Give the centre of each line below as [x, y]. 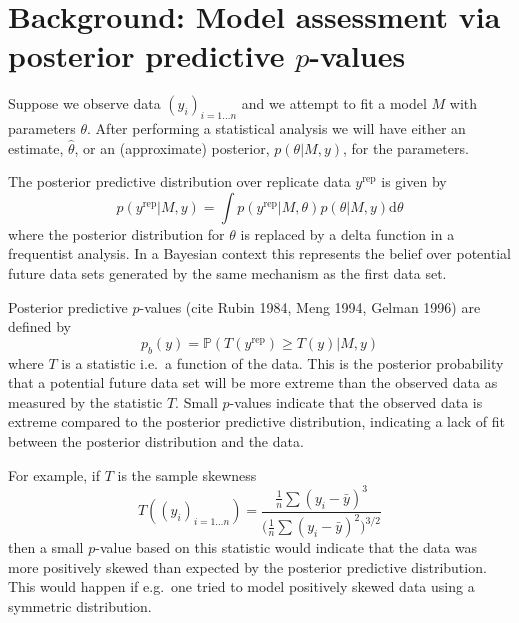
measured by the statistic [85, 401]
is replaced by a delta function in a [347, 233]
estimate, [36, 147]
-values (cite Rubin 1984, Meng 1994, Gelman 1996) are [310, 306]
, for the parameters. [406, 147]
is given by [414, 181]
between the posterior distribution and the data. [156, 441]
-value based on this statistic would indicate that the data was [286, 547]
